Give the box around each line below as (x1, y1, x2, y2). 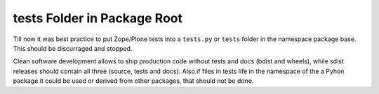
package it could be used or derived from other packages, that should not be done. (13, 77, 254, 85)
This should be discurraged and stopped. (13, 44, 133, 52)
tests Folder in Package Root (13, 10, 182, 26)
